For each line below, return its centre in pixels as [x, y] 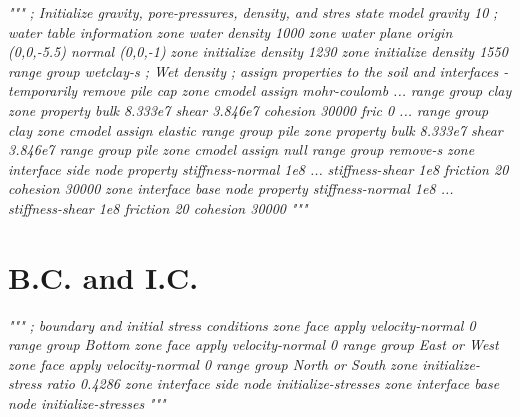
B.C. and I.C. [103, 276]
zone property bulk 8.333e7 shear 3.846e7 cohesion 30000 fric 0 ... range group [248, 109]
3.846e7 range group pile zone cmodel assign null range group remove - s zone [241, 149]
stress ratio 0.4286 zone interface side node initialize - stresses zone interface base [254, 383]
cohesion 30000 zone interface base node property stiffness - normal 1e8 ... [231, 188]
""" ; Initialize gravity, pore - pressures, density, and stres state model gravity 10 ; [253, 12]
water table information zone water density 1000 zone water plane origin [230, 31]
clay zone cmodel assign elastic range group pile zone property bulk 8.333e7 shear [255, 129]
